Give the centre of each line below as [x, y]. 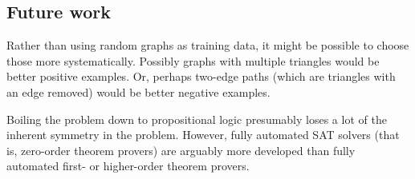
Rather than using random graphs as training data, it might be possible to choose [208, 45]
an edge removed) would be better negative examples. [138, 91]
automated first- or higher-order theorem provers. [128, 166]
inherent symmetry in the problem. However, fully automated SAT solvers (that [203, 135]
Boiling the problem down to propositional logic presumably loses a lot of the [197, 119]
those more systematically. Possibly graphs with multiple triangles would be [193, 60]
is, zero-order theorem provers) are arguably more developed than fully [181, 150]
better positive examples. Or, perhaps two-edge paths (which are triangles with [201, 76]
